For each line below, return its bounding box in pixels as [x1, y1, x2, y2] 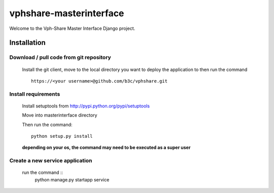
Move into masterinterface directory [22, 112, 97, 119]
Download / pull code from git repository [9, 54, 111, 61]
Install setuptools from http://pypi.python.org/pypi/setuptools [22, 103, 150, 109]
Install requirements [9, 90, 60, 97]
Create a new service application [9, 157, 92, 164]
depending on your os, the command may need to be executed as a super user [22, 144, 191, 150]
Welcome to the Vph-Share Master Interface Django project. [9, 25, 135, 31]
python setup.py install [31, 133, 93, 139]
